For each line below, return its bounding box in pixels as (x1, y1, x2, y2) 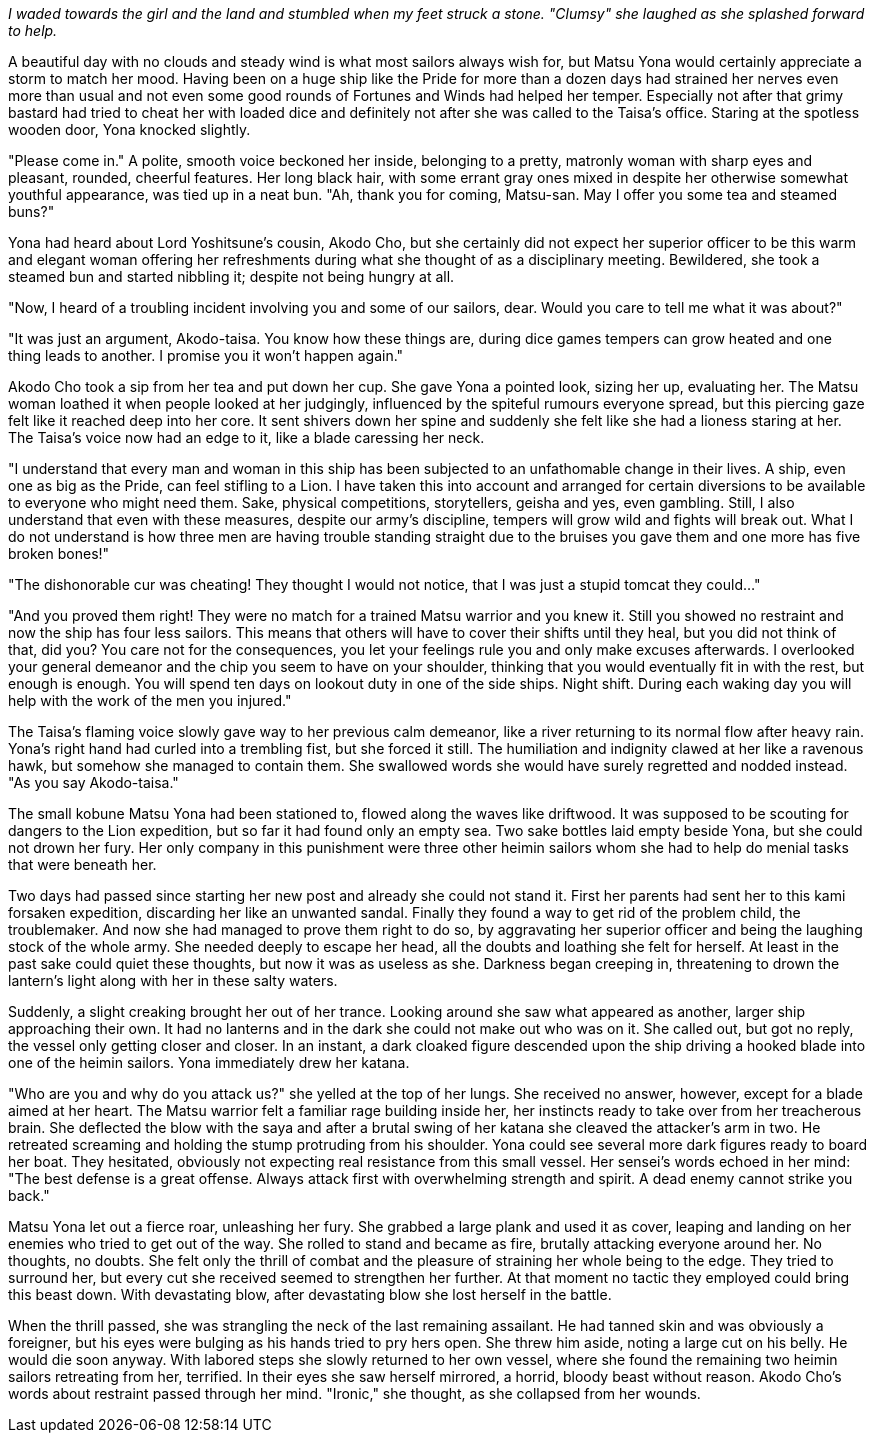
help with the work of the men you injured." (8, 692, 292, 709)
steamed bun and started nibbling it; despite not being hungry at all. (8, 268, 455, 285)
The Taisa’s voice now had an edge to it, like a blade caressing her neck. (8, 429, 485, 446)
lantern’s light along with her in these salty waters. (8, 972, 338, 989)
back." (8, 1187, 50, 1204)
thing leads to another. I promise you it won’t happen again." (8, 347, 404, 364)
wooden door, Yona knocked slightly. (8, 121, 251, 138)
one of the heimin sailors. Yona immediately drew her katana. (8, 1054, 410, 1071)
